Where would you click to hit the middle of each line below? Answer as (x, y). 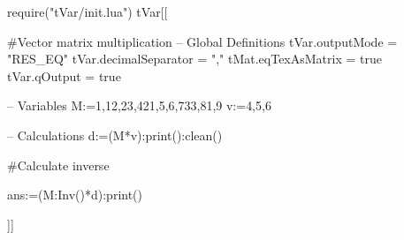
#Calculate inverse (58, 165)
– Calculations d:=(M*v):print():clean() (115, 135)
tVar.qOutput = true (64, 75)
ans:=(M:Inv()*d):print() (75, 195)
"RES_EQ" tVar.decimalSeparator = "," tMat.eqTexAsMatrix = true (194, 59)
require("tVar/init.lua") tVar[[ (88, 11)
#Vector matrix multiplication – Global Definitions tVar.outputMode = (202, 41)
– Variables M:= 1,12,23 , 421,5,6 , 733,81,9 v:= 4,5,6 (139, 105)
